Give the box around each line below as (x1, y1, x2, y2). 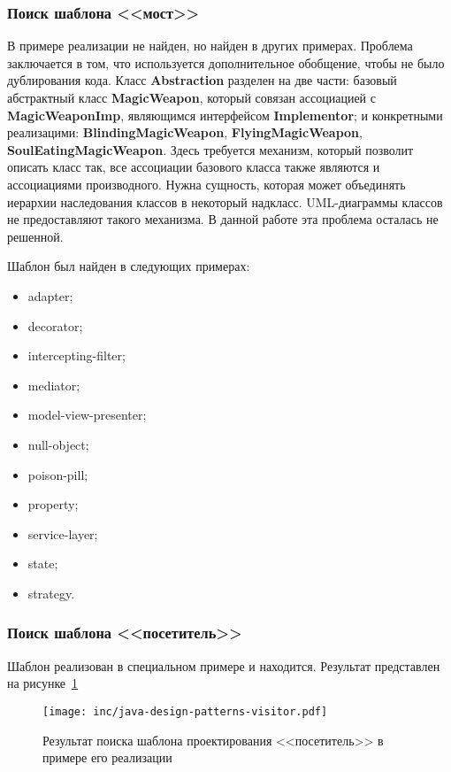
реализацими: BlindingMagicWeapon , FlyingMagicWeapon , (7, 123, 363, 142)
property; (27, 495, 79, 513)
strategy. (27, 583, 75, 602)
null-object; (27, 435, 89, 453)
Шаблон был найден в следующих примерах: (7, 257, 250, 275)
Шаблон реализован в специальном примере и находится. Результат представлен (7, 656, 440, 675)
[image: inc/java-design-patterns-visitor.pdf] (42, 705, 328, 718)
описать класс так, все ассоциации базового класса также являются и (7, 158, 380, 176)
